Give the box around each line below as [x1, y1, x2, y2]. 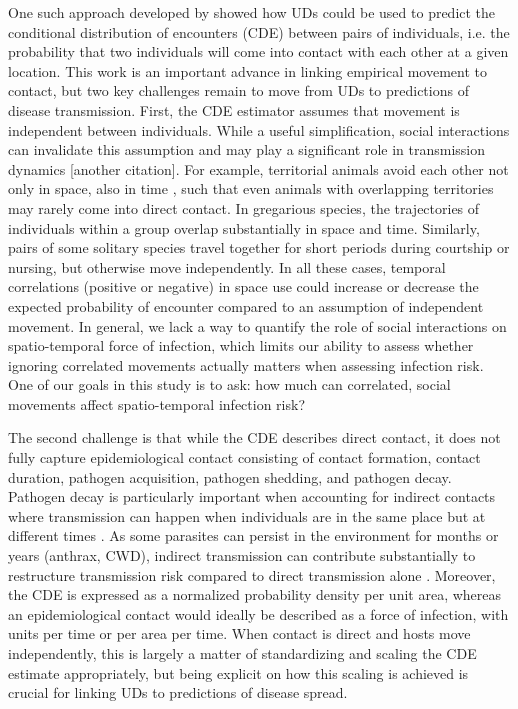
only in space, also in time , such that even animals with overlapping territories [8, 178, 494, 199]
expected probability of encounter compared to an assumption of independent [8, 295, 484, 316]
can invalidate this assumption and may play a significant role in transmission [8, 139, 486, 160]
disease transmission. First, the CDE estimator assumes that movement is [8, 99, 460, 120]
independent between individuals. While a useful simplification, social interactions [8, 119, 510, 140]
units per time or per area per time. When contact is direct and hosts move [8, 623, 471, 644]
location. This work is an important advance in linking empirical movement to [8, 60, 487, 81]
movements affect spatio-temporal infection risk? [8, 393, 305, 414]
